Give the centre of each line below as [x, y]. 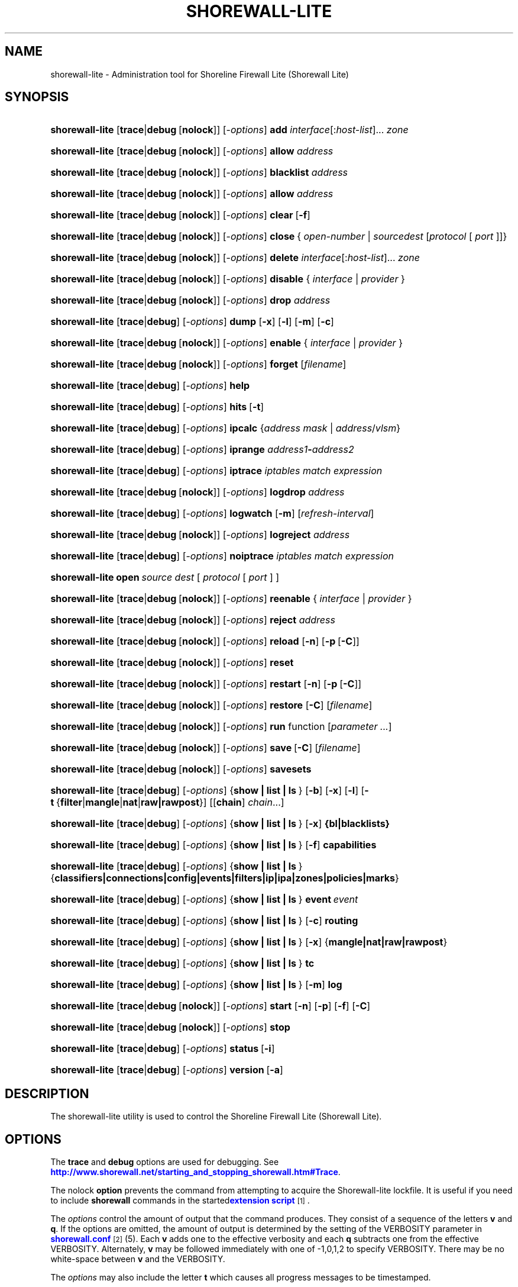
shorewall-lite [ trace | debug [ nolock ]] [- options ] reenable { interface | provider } [231, 599]
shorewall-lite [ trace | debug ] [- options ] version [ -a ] [167, 1070]
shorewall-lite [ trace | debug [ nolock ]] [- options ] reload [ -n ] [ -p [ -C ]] [205, 641]
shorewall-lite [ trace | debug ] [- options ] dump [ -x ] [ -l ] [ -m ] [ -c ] [192, 322]
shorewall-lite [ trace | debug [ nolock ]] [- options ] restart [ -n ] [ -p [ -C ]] [206, 684]
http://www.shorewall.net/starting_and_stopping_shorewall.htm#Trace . [195, 1172]
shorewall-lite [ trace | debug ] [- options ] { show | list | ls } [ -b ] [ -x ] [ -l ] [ [208, 791]
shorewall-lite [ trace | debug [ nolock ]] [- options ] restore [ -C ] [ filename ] [211, 705]
